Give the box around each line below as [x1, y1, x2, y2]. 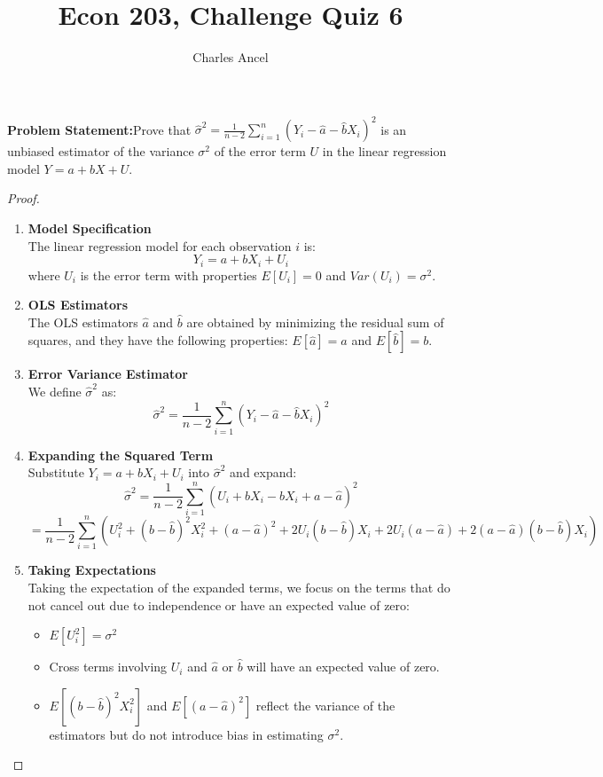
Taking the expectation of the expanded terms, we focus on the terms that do [27, 577, 450, 596]
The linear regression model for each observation [27, 236, 292, 255]
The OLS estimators [27, 312, 138, 331]
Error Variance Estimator [27, 365, 188, 383]
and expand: [230, 463, 297, 482]
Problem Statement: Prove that [7, 120, 192, 138]
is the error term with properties [80, 265, 257, 284]
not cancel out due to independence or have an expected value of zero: [27, 595, 410, 614]
